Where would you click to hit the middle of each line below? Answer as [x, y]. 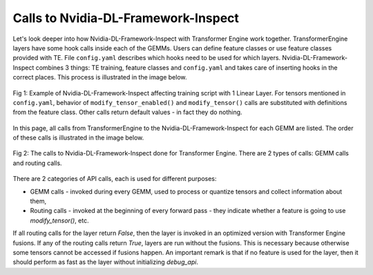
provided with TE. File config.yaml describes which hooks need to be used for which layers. [147, 58]
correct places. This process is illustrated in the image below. [100, 77]
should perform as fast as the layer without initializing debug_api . [105, 262]
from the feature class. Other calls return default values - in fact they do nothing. [127, 112]
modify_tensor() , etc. [59, 220]
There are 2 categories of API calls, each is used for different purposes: [115, 179]
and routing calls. [37, 163]
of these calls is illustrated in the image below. [78, 137]
